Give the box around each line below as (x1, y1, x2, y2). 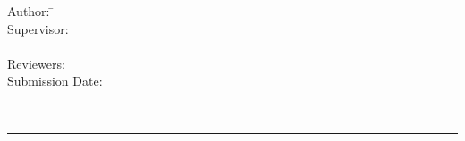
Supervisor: (7, 19, 69, 37)
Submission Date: (7, 71, 103, 90)
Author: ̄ (7, 2, 55, 20)
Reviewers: (7, 54, 65, 72)
